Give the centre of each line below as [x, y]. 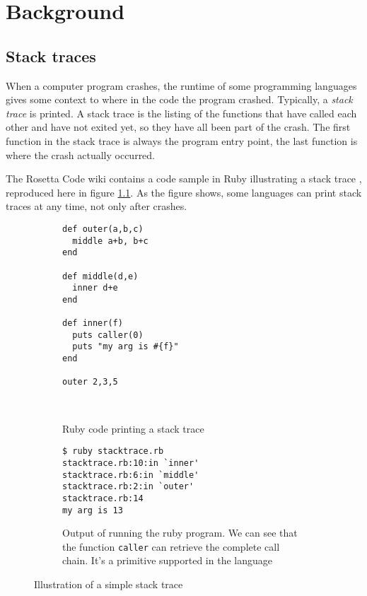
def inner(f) [93, 323]
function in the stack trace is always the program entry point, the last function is [182, 140]
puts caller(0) [108, 335]
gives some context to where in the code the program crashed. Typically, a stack [179, 99]
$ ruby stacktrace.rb [113, 451]
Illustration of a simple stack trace [109, 584]
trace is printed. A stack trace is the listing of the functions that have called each [181, 113]
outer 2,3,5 [90, 382]
